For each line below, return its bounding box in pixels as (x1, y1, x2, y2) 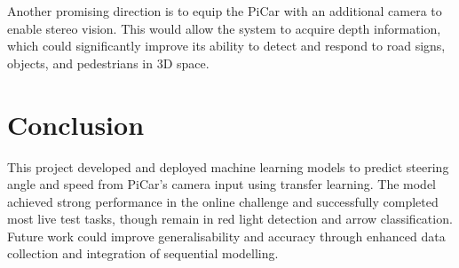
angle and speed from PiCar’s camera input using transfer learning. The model (7, 175, 436, 193)
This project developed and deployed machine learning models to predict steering (7, 157, 449, 176)
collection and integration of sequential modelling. (7, 244, 279, 263)
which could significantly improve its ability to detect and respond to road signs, (7, 36, 446, 55)
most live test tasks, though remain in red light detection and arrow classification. (7, 209, 453, 228)
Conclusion (7, 106, 145, 142)
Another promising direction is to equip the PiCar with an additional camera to (7, 2, 442, 20)
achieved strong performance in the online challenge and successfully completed (7, 192, 439, 210)
